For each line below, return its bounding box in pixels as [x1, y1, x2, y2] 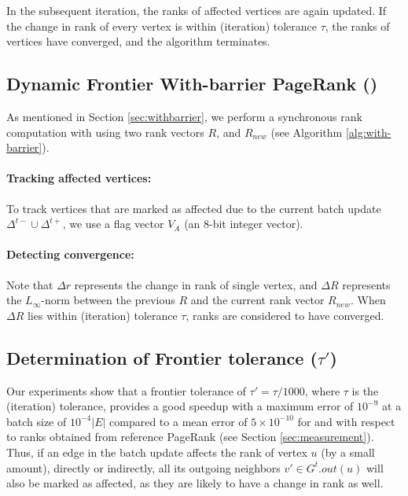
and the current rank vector [190, 292, 325, 308]
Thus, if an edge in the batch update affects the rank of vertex [6, 443, 307, 460]
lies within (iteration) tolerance [27, 307, 178, 323]
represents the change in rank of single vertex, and [74, 276, 318, 292]
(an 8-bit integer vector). [184, 215, 303, 232]
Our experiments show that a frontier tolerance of [6, 382, 246, 399]
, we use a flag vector [62, 215, 164, 232]
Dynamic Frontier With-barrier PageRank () [6, 72, 378, 96]
